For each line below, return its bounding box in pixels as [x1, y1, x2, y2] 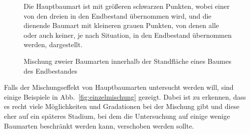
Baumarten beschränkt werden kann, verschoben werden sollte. [4, 120, 194, 131]
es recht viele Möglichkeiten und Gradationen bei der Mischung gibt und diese [4, 101, 240, 111]
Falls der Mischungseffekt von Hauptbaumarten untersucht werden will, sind [4, 82, 234, 92]
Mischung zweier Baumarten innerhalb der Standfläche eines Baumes [24, 55, 231, 66]
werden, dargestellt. [24, 39, 83, 50]
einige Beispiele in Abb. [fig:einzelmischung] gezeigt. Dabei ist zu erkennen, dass [4, 91, 246, 102]
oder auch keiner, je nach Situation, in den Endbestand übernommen [24, 29, 232, 40]
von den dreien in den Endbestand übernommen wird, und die [24, 10, 212, 21]
